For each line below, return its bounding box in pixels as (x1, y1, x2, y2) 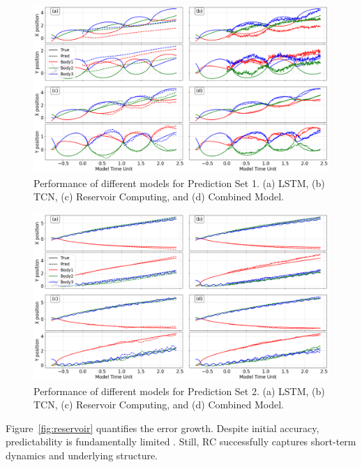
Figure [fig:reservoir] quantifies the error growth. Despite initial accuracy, (6, 420, 319, 435)
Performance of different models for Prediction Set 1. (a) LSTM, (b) (33, 175, 325, 190)
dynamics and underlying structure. (6, 448, 158, 463)
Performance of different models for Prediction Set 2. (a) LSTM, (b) (33, 383, 325, 398)
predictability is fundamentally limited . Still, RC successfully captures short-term (6, 434, 356, 449)
